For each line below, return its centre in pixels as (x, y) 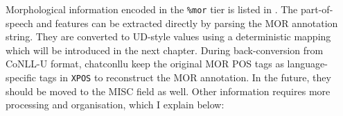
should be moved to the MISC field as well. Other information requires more (168, 91)
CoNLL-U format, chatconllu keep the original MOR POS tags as (145, 64)
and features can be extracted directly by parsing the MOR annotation (187, 23)
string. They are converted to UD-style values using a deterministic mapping (168, 36)
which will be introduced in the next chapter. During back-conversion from (165, 50)
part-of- (317, 9)
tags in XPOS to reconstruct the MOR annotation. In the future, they (185, 77)
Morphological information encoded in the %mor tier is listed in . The (152, 9)
